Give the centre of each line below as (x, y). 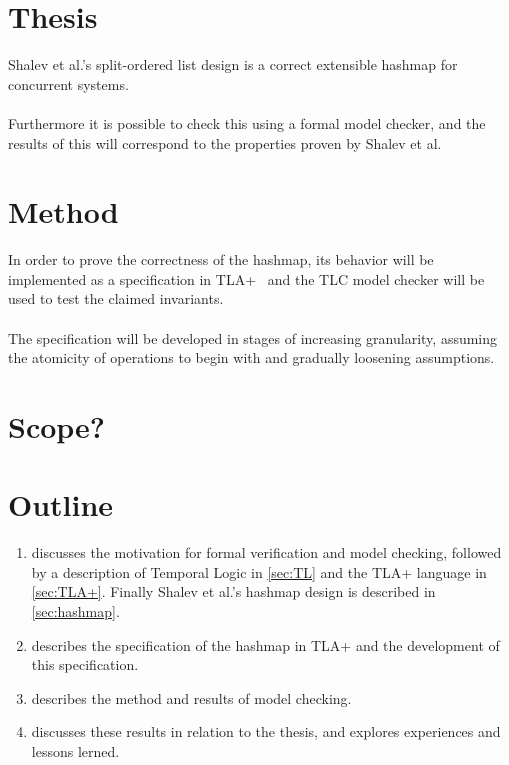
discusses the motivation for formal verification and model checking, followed (266, 552)
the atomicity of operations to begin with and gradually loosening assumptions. (251, 357)
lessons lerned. (75, 751)
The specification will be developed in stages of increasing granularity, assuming (253, 337)
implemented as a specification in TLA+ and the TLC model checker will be (246, 278)
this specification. (85, 664)
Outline (61, 504)
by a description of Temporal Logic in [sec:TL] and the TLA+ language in (259, 571)
